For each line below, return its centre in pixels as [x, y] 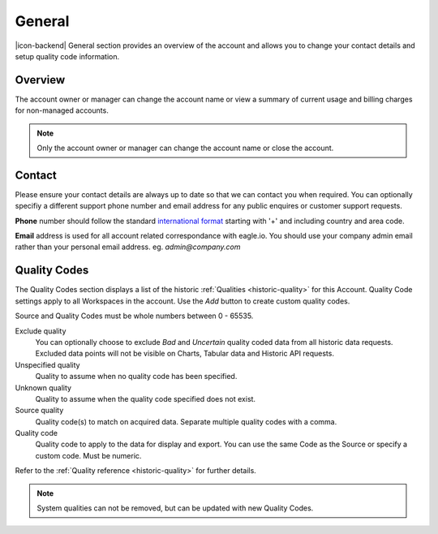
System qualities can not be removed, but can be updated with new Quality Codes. [175, 508]
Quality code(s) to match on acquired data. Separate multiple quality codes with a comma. [186, 421]
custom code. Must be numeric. [88, 455]
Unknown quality [43, 388]
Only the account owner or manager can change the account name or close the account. [185, 148]
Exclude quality [41, 331]
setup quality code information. [67, 56]
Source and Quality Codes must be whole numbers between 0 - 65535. [134, 316]
